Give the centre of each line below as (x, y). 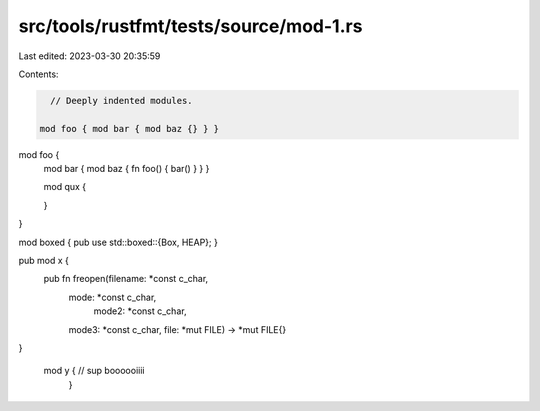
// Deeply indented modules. (122, 100)
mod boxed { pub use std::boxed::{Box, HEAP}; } (118, 242)
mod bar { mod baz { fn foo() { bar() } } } (126, 169)
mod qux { (65, 187)
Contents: (38, 74)
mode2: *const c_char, (140, 311)
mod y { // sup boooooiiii (94, 371)
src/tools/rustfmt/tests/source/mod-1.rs (190, 26)
